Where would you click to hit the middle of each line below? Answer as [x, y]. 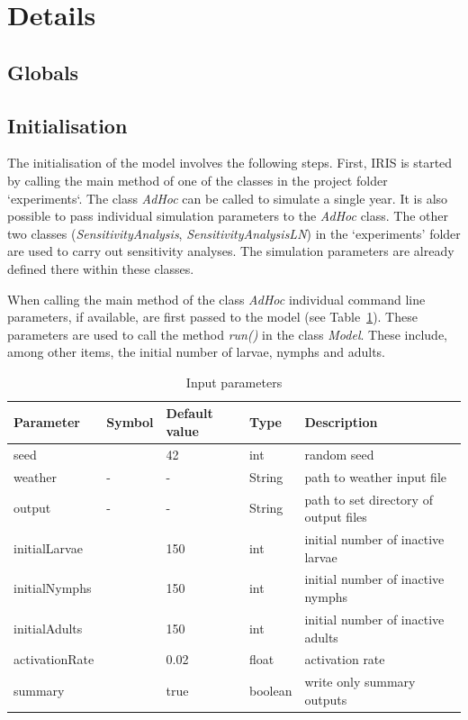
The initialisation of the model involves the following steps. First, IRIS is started [230, 163]
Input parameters [234, 382]
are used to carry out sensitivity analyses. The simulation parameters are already [231, 251]
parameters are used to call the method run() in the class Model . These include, [228, 334]
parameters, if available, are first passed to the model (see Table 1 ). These [212, 317]
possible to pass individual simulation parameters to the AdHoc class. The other [228, 216]
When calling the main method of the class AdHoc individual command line [216, 299]
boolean [270, 690]
